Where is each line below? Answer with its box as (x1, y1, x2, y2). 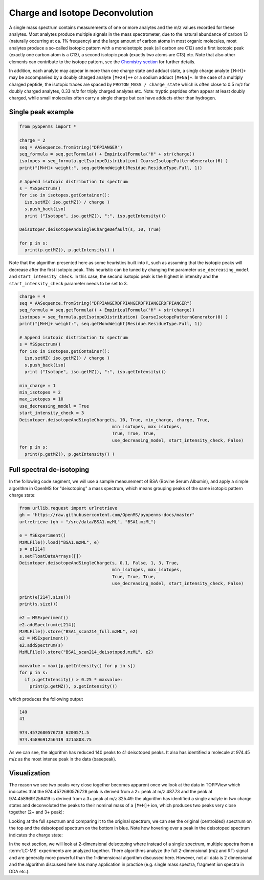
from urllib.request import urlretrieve (19, 505, 117, 511)
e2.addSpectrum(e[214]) (19, 622, 77, 627)
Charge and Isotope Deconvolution (9, 7, 154, 18)
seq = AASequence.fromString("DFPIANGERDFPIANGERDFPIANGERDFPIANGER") (19, 300, 193, 306)
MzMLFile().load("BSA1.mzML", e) (19, 539, 100, 545)
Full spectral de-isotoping (9, 465, 89, 474)
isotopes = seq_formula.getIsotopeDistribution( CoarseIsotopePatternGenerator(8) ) (19, 314, 228, 319)
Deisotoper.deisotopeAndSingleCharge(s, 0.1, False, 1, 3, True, (19, 560, 179, 565)
